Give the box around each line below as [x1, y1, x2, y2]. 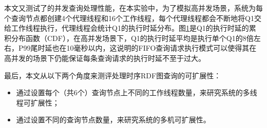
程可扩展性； [16, 97, 60, 108]
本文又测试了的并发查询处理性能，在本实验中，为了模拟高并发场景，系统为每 [4, 3, 263, 13]
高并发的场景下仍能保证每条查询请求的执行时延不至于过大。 [4, 52, 205, 63]
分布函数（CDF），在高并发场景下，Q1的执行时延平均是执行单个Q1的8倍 [11, 32, 254, 43]
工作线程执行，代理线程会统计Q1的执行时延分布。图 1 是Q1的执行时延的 [11, 23, 249, 33]
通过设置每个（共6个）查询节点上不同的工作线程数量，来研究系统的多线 [16, 87, 257, 98]
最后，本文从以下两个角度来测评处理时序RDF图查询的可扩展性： [4, 70, 221, 80]
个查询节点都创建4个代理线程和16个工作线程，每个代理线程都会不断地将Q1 [4, 12, 254, 23]
